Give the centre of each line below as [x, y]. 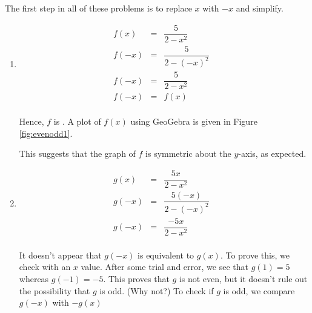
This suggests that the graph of [77, 153]
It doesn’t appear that [60, 255]
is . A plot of [77, 121]
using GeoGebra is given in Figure [194, 121]
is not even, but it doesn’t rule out [243, 278]
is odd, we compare [259, 290]
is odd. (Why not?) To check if [157, 290]
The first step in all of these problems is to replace [98, 8]
